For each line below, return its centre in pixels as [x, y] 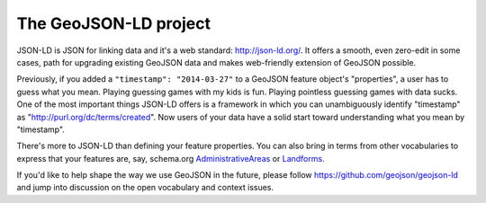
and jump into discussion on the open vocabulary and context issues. [145, 188]
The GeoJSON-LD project [114, 23]
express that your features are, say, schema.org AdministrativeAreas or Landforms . [171, 158]
